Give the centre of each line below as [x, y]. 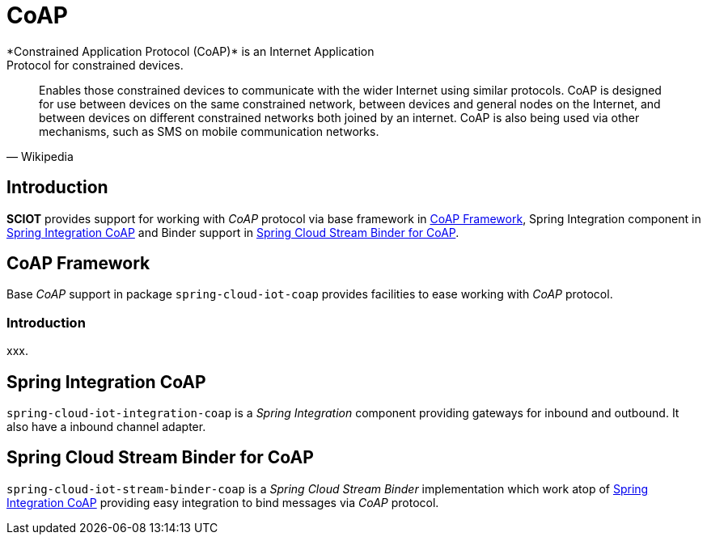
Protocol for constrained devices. [95, 65]
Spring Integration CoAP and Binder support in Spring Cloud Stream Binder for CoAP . [233, 232]
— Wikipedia [40, 156]
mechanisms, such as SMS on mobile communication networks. [209, 131]
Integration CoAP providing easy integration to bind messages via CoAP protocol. [223, 502]
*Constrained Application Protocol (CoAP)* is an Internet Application [191, 51]
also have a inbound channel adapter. [106, 427]
